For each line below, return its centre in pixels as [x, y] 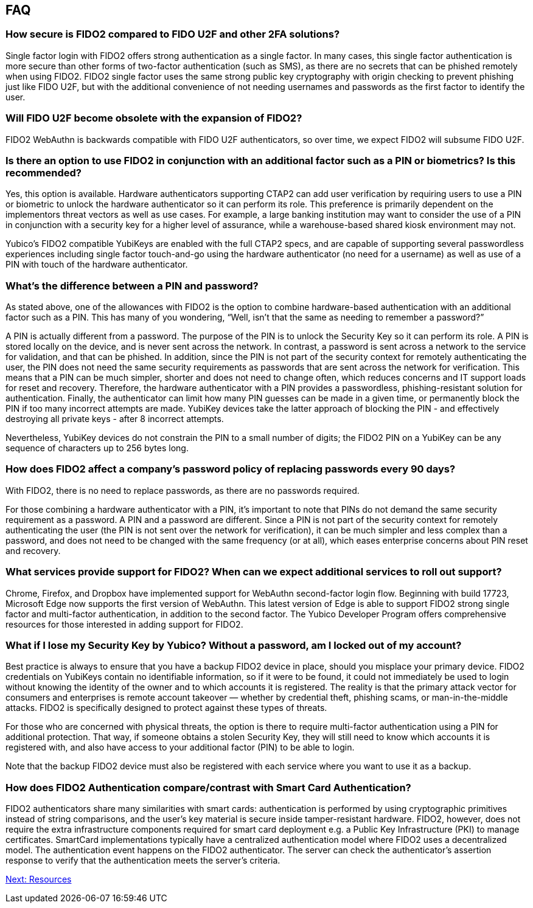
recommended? [44, 172]
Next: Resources [39, 879]
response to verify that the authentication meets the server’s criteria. [143, 861]
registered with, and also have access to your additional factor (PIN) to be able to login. [180, 747]
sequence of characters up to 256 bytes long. [97, 448]
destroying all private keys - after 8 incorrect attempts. [115, 419]
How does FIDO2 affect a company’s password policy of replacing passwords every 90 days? [231, 469]
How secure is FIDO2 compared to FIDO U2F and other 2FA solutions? [173, 34]
